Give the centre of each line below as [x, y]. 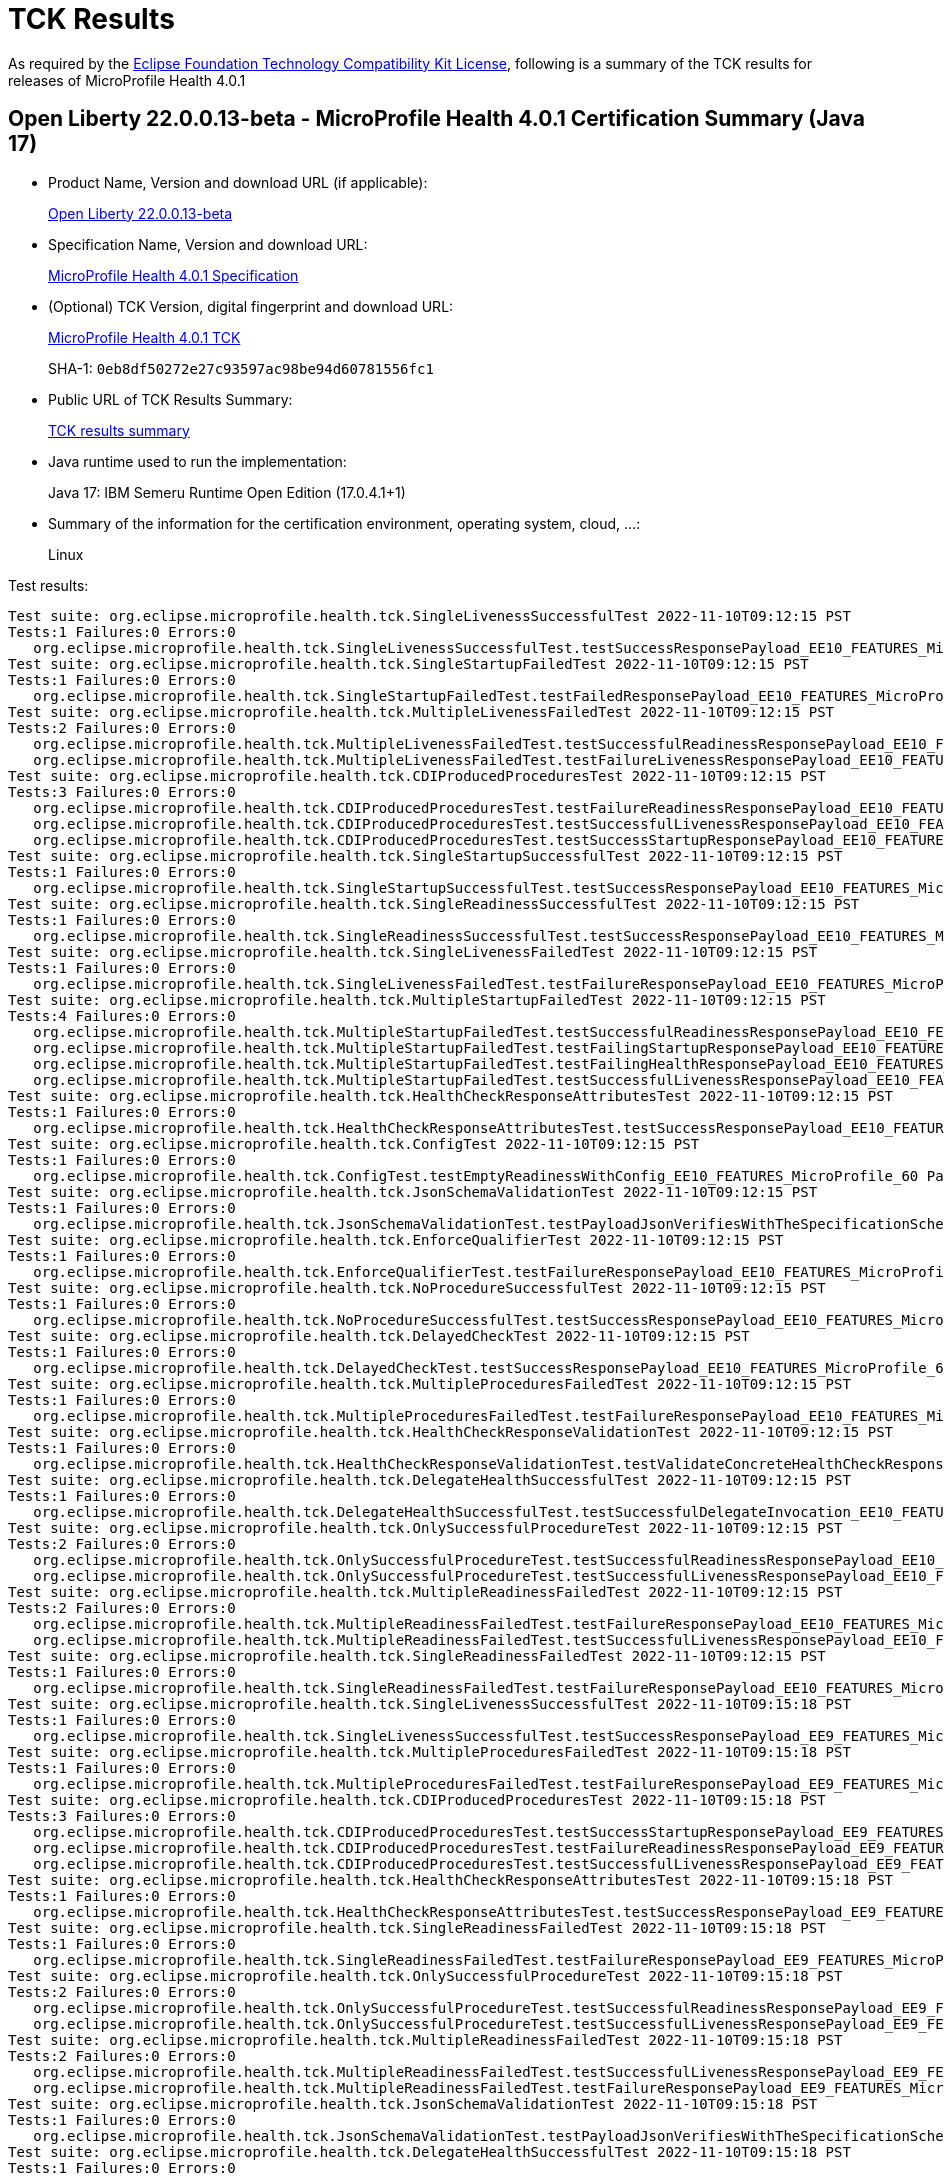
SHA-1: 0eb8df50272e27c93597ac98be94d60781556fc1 [241, 368]
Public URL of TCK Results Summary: [170, 399]
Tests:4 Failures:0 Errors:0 [122, 1015]
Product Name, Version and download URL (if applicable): [238, 182]
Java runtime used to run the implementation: [197, 461]
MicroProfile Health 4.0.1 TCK [144, 337]
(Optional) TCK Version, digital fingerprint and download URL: [251, 306]
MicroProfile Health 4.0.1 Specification [173, 275]
